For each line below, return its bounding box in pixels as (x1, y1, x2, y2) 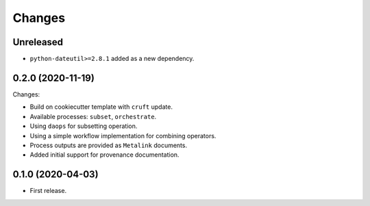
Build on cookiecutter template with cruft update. (29, 103, 173, 111)
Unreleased (12, 36, 64, 48)
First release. (29, 187, 67, 195)
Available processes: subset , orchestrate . (29, 112, 157, 120)
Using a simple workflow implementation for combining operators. (29, 131, 217, 140)
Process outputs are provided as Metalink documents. (29, 141, 188, 149)
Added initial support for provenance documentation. (29, 151, 180, 159)
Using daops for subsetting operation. (29, 122, 138, 130)
